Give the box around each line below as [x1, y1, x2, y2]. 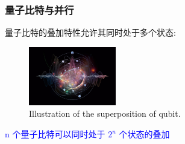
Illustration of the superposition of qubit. [29, 107, 181, 120]
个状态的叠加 [119, 128, 170, 140]
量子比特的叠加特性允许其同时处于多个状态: [5, 26, 176, 39]
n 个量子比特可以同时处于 [5, 128, 105, 140]
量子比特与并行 [5, 2, 74, 17]
